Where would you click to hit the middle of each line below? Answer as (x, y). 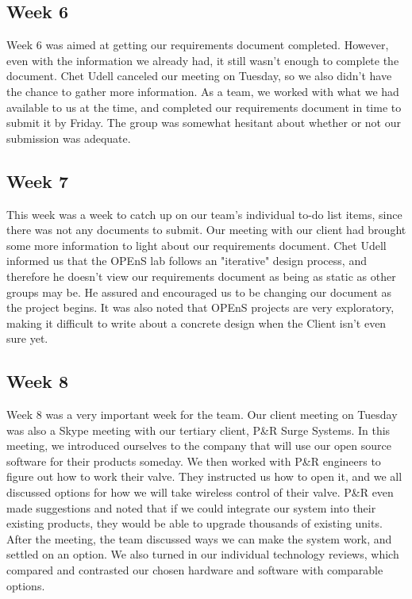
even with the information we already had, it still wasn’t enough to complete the (203, 60)
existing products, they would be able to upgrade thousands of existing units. (194, 523)
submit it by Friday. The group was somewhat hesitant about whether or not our (204, 123)
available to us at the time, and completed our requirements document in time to (204, 107)
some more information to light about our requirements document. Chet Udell (196, 245)
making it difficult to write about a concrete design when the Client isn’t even (196, 323)
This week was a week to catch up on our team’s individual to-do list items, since (204, 214)
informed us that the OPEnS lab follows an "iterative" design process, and (187, 261)
